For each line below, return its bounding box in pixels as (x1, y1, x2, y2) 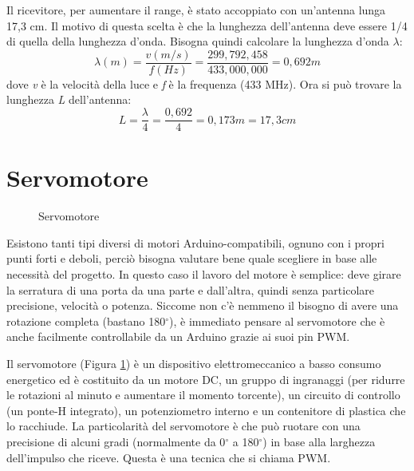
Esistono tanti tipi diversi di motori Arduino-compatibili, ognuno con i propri (6, 234, 384, 251)
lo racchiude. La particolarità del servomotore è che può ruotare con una (6, 418, 361, 434)
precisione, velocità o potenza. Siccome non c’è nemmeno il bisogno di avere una (6, 297, 399, 314)
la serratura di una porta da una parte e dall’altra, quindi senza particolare (6, 281, 374, 298)
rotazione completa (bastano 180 (6, 312, 166, 329)
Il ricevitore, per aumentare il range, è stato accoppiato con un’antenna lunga (6, 2, 386, 18)
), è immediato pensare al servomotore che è (169, 312, 385, 329)
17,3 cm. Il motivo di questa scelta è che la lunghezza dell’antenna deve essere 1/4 (6, 17, 408, 34)
